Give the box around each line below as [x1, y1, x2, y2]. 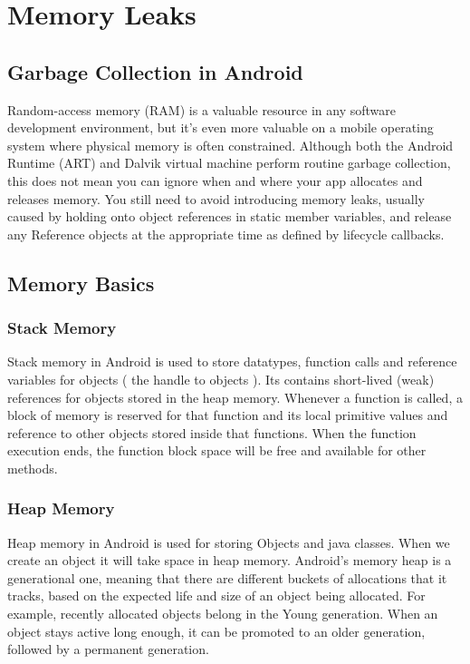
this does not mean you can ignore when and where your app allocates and [7, 171, 423, 190]
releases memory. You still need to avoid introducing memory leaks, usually [7, 189, 425, 208]
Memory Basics [7, 269, 155, 297]
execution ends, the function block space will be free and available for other [7, 441, 427, 460]
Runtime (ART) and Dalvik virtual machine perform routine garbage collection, [7, 153, 451, 172]
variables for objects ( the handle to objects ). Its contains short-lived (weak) [7, 369, 435, 388]
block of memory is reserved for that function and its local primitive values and [7, 405, 448, 425]
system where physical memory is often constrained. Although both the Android [7, 135, 454, 154]
